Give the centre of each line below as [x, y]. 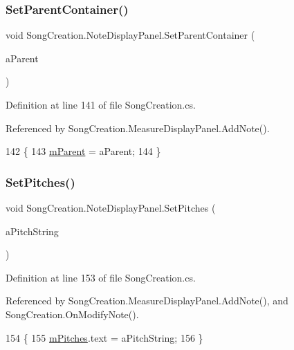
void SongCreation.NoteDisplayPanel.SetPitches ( [111, 208]
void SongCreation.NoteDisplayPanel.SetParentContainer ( [130, 35]
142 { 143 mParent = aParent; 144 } [83, 151]
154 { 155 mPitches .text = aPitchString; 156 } [104, 337]
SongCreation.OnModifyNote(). [72, 314]
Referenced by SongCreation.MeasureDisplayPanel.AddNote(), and [147, 301]
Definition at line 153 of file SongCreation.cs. [101, 277]
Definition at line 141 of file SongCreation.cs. [101, 104]
